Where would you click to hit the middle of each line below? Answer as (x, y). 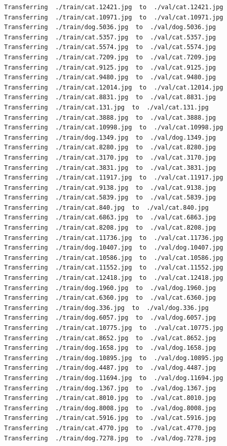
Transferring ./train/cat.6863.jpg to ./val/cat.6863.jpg (110, 218)
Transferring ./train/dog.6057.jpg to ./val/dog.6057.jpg (110, 318)
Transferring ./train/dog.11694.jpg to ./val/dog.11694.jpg (114, 378)
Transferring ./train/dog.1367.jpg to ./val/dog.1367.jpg (110, 388)
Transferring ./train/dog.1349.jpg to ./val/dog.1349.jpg (110, 137)
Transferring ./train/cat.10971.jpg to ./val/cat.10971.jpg (114, 17)
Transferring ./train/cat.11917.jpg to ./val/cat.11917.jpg (114, 178)
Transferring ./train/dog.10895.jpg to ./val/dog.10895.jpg (114, 358)
